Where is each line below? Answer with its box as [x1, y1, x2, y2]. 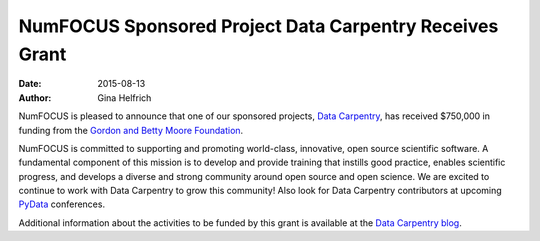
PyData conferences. [18, 198, 105, 210]
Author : [18, 91, 52, 104]
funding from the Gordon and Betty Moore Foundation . [18, 124, 244, 136]
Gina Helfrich [97, 91, 152, 104]
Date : [18, 78, 42, 90]
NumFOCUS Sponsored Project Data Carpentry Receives [18, 15, 499, 37]
